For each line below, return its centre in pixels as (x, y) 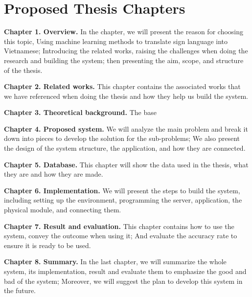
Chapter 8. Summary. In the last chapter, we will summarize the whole (115, 262)
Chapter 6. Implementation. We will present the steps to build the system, (122, 190)
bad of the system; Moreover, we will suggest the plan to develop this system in (123, 281)
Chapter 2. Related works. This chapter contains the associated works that (122, 86)
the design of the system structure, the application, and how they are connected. (125, 148)
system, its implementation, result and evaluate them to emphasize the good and (125, 271)
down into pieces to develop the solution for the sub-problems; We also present (122, 138)
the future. (20, 290)
